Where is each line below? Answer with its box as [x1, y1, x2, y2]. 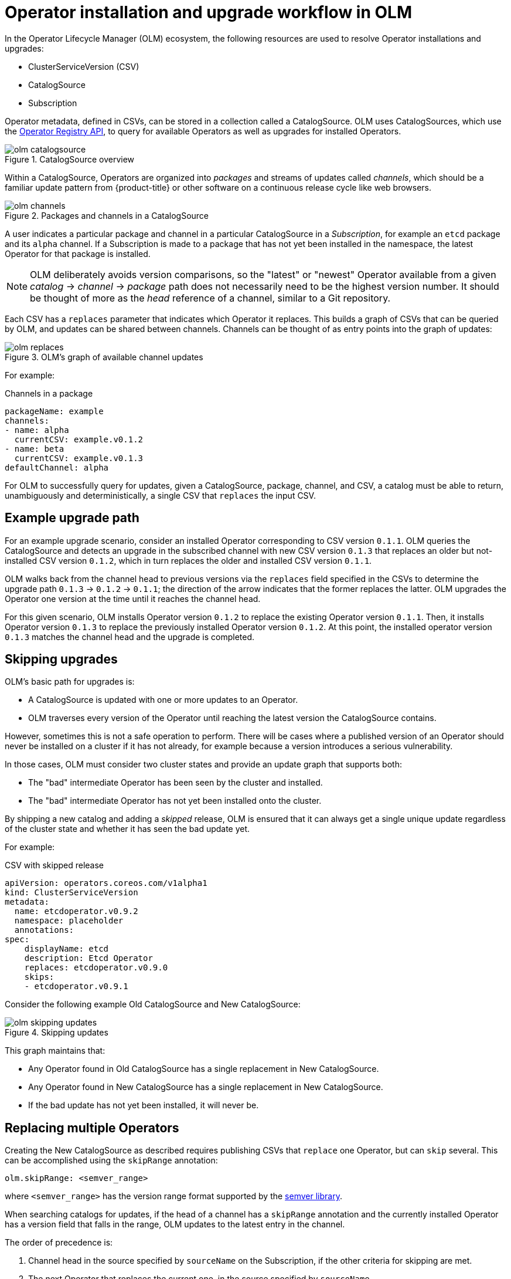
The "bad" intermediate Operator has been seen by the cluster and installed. [28, 777, 323, 788]
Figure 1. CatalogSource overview [5, 154, 135, 164]
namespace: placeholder [14, 916, 124, 926]
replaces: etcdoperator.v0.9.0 [24, 963, 168, 973]
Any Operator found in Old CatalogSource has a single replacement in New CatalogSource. [28, 1064, 379, 1074]
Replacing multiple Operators [5, 1120, 179, 1135]
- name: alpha [5, 425, 69, 435]
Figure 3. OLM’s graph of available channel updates [5, 351, 203, 362]
